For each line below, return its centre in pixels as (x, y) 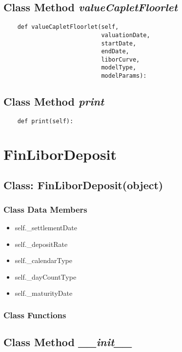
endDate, (115, 52)
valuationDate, (126, 35)
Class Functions (35, 315)
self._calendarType (43, 260)
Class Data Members (45, 209)
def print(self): (45, 121)
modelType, (119, 68)
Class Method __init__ (68, 342)
